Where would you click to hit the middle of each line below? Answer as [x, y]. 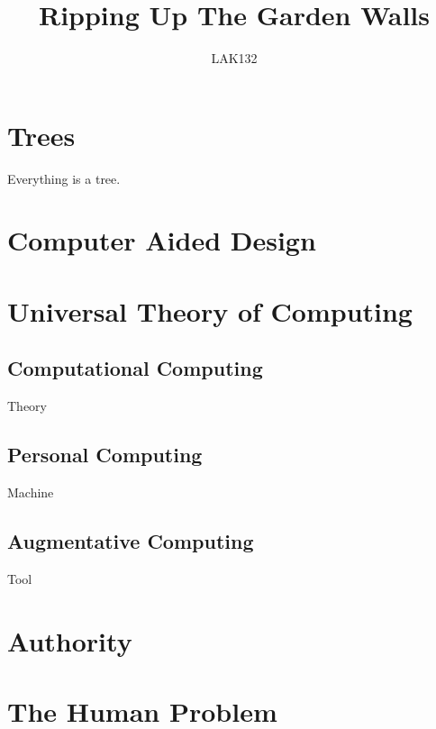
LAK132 [234, 58]
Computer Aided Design [162, 240]
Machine [31, 492]
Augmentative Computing [131, 540]
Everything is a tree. [64, 178]
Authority [70, 640]
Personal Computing [105, 455]
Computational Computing [135, 368]
